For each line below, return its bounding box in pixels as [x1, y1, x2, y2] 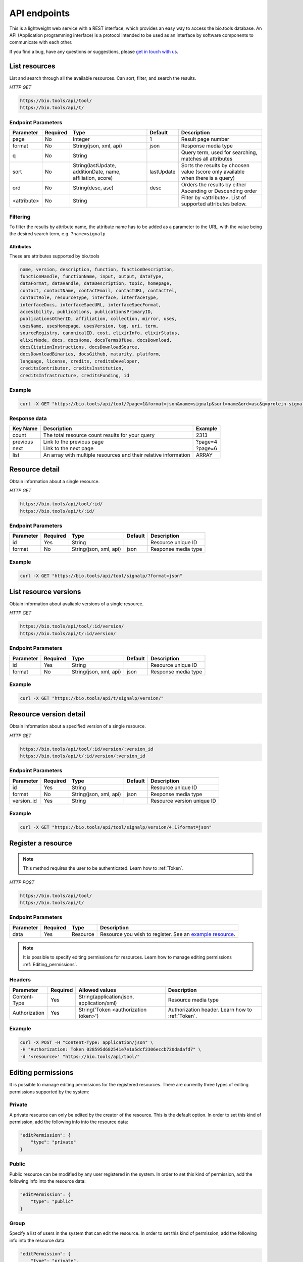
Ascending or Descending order [181, 187, 258, 194]
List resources [9, 62, 56, 70]
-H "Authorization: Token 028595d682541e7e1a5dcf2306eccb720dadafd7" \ [20, 1046, 201, 1053]
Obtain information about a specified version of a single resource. [9, 723, 146, 729]
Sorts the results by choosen [181, 162, 250, 169]
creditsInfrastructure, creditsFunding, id [20, 373, 130, 378]
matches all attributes [181, 155, 233, 163]
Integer [72, 136, 90, 143]
